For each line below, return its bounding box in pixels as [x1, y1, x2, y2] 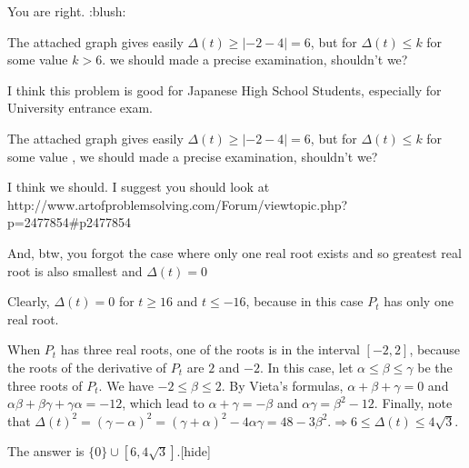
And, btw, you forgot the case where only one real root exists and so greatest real [7, 243, 462, 262]
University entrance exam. [7, 98, 153, 117]
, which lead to [122, 393, 205, 413]
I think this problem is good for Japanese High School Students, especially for [7, 80, 442, 99]
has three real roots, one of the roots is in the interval [60, 340, 360, 359]
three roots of [7, 375, 83, 394]
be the [417, 357, 453, 376]
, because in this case [245, 292, 364, 311]
